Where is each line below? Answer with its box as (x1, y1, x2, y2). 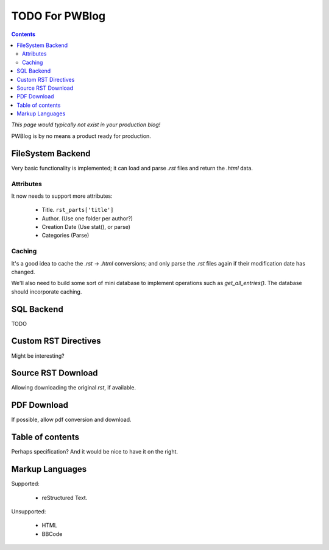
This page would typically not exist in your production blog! (11, 121, 161, 128)
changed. (11, 268, 35, 275)
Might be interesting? (11, 352, 65, 360)
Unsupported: (11, 507, 46, 515)
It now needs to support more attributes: (11, 192, 113, 200)
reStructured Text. (41, 494, 88, 501)
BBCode (41, 530, 63, 537)
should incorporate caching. (11, 288, 82, 295)
